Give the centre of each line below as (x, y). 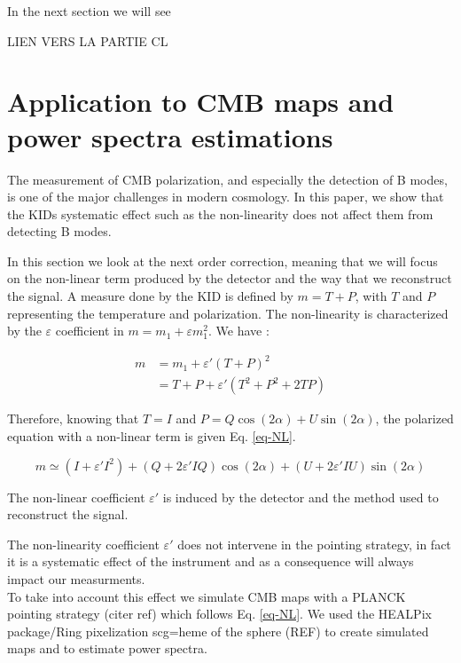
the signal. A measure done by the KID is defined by (150, 296)
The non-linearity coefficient (83, 544)
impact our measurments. (76, 578)
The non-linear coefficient (76, 497)
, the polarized (414, 418)
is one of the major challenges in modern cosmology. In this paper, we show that (226, 197)
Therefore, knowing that (73, 418)
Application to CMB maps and (201, 102)
